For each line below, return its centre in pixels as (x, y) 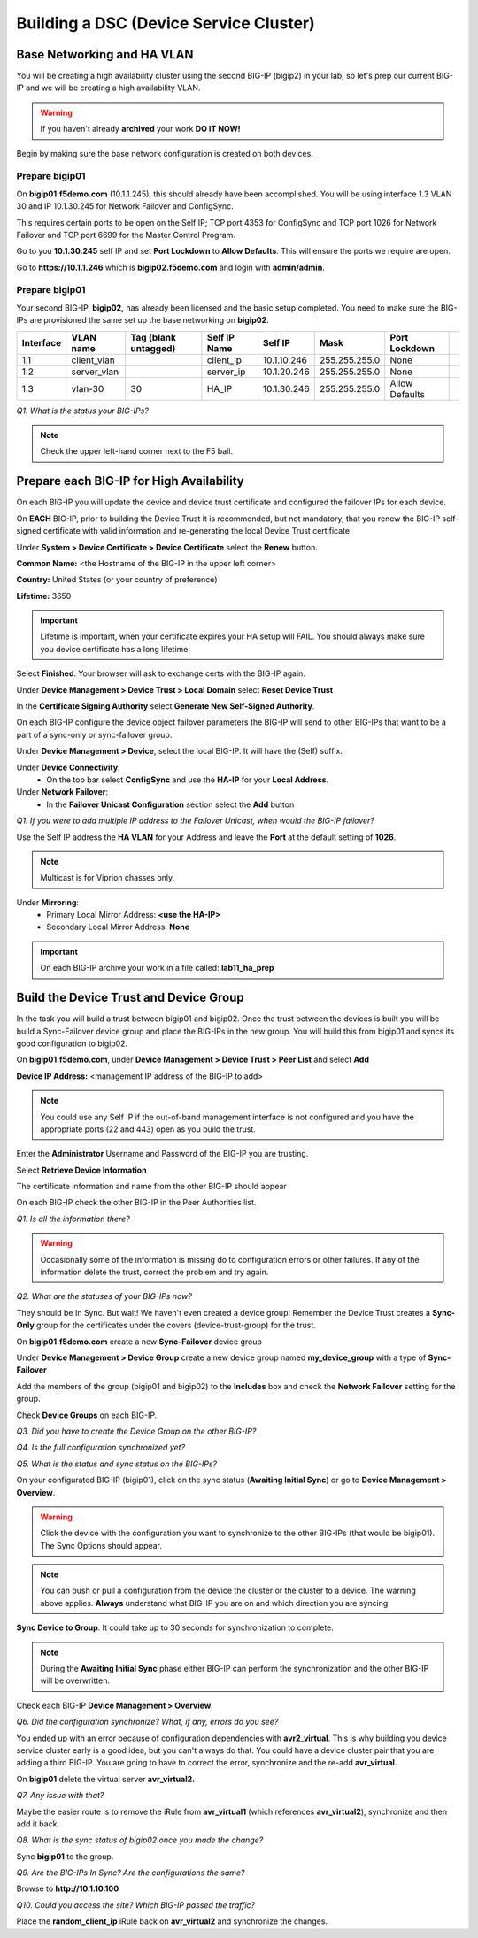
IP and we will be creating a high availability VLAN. (108, 88)
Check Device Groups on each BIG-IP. (87, 1415)
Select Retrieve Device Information (81, 1170)
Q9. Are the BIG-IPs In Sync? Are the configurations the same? (131, 1873)
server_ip (226, 372)
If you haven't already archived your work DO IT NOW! (140, 129)
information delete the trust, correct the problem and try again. (154, 1272)
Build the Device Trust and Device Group (131, 998)
